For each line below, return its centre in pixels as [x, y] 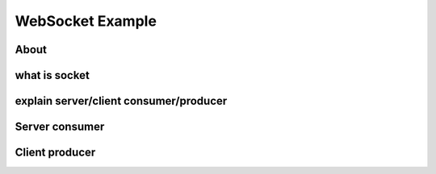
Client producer [55, 153]
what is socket [52, 75]
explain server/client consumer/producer [121, 101]
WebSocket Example [86, 21]
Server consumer [60, 127]
